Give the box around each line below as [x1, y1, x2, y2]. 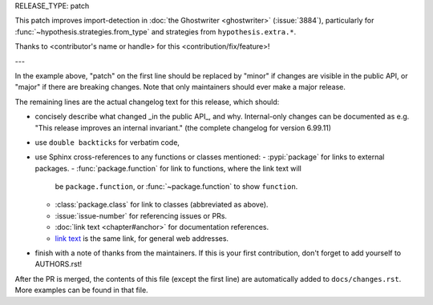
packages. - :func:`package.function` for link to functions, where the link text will [34, 163, 302, 173]
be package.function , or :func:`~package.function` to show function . [55, 182, 298, 191]
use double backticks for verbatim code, [34, 137, 180, 147]
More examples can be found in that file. [14, 285, 148, 295]
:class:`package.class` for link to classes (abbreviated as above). [55, 200, 269, 210]
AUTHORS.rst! [34, 259, 83, 269]
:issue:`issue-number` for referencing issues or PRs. [55, 211, 228, 220]
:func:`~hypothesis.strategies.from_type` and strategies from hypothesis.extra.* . [14, 26, 297, 36]
